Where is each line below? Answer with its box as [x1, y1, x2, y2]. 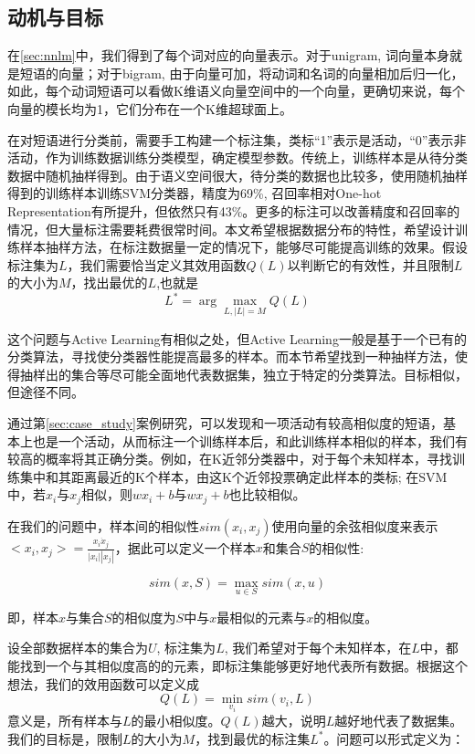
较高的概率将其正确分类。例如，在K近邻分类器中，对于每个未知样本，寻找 [7, 449, 452, 468]
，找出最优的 [70, 273, 148, 292]
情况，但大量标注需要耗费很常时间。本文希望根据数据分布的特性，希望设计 [7, 219, 455, 238]
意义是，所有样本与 [7, 711, 122, 730]
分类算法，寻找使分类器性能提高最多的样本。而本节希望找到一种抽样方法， [7, 347, 455, 366]
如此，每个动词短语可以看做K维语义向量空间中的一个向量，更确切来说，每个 [7, 81, 465, 100]
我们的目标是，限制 [7, 728, 122, 748]
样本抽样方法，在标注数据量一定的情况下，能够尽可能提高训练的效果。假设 [19, 237, 468, 257]
